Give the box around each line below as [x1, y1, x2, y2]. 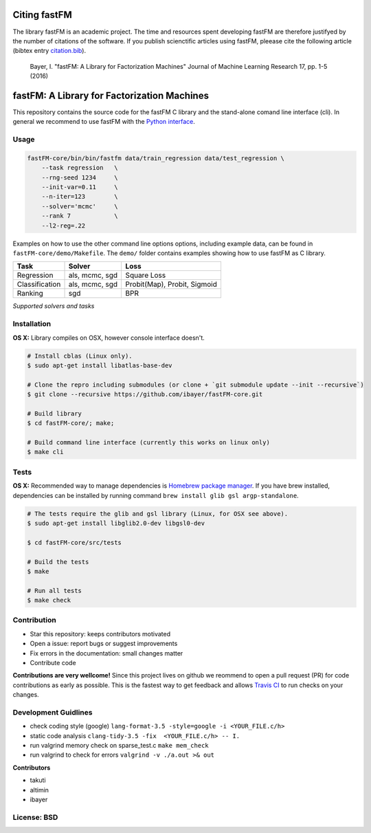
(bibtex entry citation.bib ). [12, 47, 86, 55]
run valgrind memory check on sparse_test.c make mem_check [30, 742, 209, 750]
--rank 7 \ [41, 212, 118, 220]
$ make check [27, 596, 71, 605]
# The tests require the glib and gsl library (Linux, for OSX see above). [27, 510, 289, 517]
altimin [30, 786, 49, 794]
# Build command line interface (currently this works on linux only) [27, 439, 271, 446]
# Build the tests [27, 558, 89, 565]
